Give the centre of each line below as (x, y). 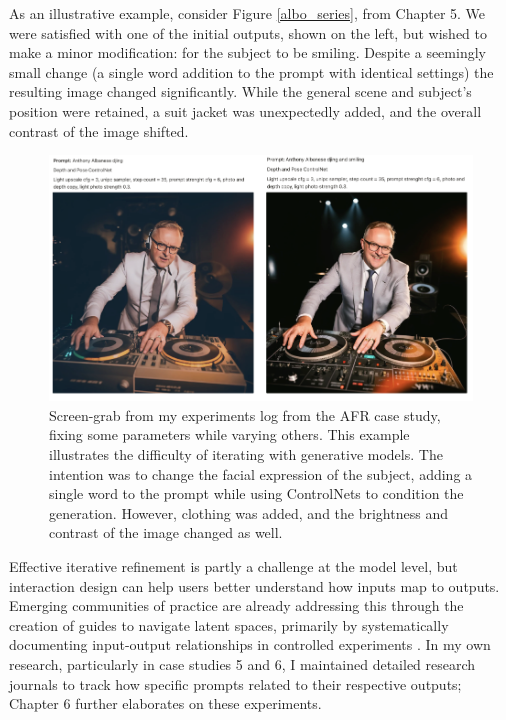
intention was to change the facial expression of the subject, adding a (261, 473)
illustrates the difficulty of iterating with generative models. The (246, 454)
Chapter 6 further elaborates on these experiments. (165, 703)
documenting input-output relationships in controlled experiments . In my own (250, 644)
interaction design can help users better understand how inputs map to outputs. (254, 585)
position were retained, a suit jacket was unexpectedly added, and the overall (245, 110)
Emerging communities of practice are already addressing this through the (236, 605)
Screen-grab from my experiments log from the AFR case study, (245, 414)
